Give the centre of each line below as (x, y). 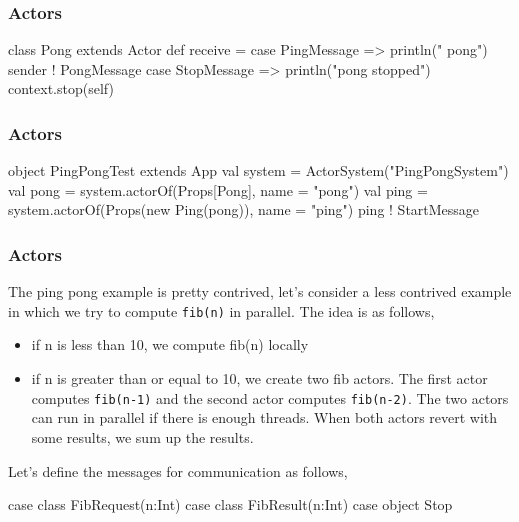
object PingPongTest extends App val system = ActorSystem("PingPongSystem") (258, 170)
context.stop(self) (61, 88)
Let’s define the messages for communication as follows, (178, 470)
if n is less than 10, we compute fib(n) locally (170, 344)
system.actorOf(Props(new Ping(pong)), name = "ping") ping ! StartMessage (244, 209)
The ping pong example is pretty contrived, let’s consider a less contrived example (260, 291)
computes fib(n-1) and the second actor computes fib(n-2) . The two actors (270, 397)
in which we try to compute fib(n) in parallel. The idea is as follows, (221, 310)
